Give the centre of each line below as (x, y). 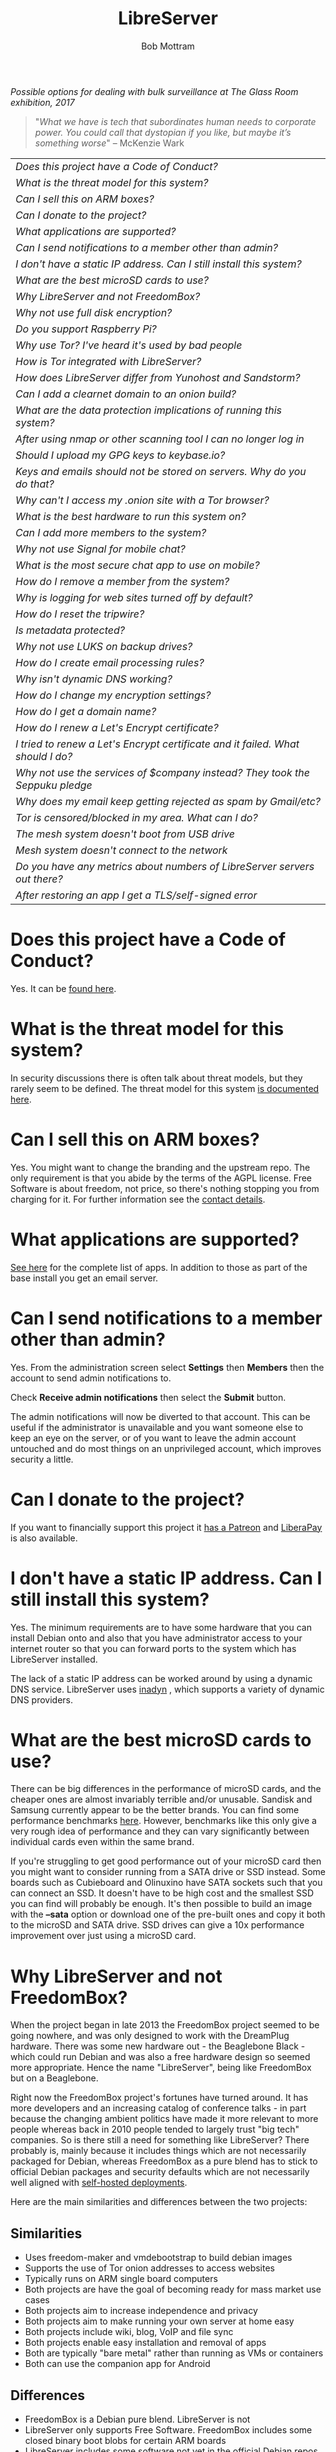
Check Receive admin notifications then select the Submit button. (148, 1397)
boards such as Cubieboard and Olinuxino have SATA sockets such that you (166, 1883)
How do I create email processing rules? (110, 662)
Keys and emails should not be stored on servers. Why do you (161, 471)
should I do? (44, 756)
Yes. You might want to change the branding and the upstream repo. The (160, 1167)
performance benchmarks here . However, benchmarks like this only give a (163, 1821)
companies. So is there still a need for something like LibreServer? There (160, 2140)
